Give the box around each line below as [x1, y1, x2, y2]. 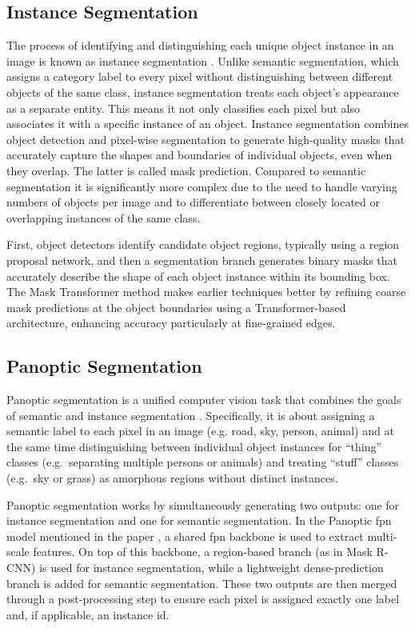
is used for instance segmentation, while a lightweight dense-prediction [39, 559, 384, 576]
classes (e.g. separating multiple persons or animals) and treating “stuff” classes [6, 454, 399, 470]
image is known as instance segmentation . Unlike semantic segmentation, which [6, 52, 399, 69]
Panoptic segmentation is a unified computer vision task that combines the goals [6, 391, 401, 408]
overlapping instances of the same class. [6, 209, 201, 226]
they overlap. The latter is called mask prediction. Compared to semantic [6, 162, 366, 178]
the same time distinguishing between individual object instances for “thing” [6, 438, 382, 454]
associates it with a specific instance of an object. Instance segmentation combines [6, 115, 409, 132]
